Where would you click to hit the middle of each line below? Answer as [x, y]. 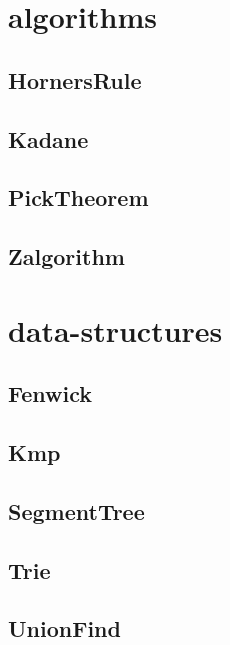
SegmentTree [76, 510]
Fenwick [50, 393]
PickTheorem [78, 197]
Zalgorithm [66, 256]
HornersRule [75, 79]
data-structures [115, 329]
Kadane [48, 138]
